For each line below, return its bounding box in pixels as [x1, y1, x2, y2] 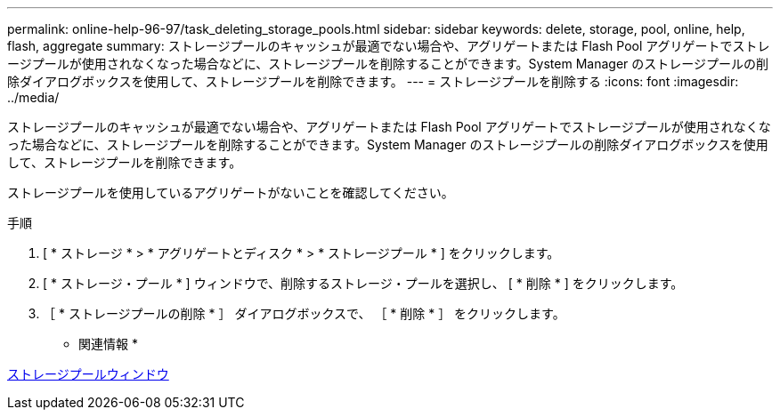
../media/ [7, 90, 60, 105]
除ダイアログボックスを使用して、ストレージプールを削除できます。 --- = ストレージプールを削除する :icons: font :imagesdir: [7, 74, 739, 89]
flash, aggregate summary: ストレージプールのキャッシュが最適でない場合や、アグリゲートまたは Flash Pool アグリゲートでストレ [7, 38, 770, 53]
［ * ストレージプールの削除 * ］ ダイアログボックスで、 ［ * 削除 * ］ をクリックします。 [43, 306, 565, 321]
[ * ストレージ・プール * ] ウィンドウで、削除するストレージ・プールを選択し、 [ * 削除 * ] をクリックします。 [43, 276, 684, 291]
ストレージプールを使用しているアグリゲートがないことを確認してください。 [7, 185, 454, 200]
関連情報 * [78, 336, 138, 351]
